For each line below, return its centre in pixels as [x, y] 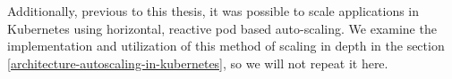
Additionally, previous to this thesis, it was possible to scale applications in [213, 11]
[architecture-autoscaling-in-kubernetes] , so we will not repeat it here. [198, 63]
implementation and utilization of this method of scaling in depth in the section [226, 46]
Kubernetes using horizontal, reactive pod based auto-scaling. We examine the [222, 28]
